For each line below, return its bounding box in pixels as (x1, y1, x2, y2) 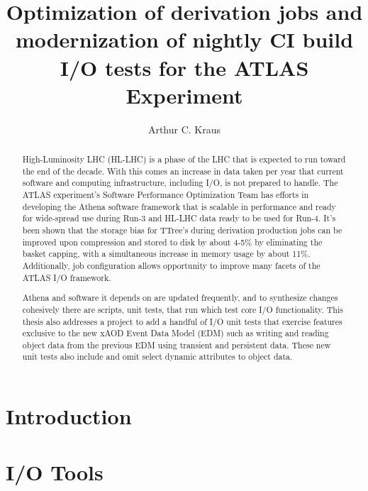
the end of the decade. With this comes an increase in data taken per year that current (22, 165, 344, 177)
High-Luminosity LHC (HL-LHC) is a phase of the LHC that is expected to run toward (22, 153, 346, 165)
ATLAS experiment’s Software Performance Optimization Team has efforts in (22, 189, 309, 201)
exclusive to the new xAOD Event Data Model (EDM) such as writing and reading (22, 327, 329, 339)
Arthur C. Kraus (147, 121, 221, 136)
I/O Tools (6, 457, 104, 486)
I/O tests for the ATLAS (60, 53, 309, 82)
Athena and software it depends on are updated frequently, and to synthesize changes (22, 292, 338, 304)
